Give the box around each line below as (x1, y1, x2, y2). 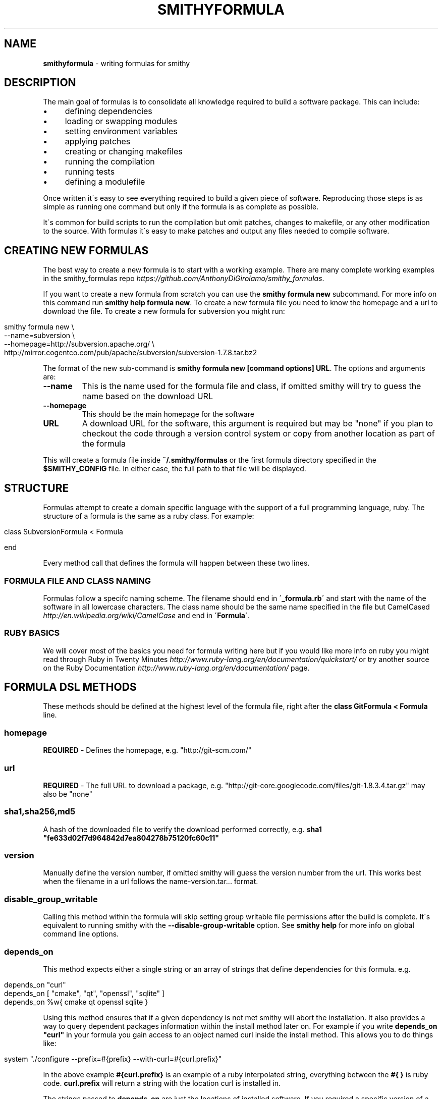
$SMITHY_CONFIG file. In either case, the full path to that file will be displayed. (43, 464, 306, 473)
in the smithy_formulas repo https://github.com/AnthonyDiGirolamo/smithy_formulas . (43, 274, 324, 283)
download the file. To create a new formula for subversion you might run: (43, 307, 285, 316)
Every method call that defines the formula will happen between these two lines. (43, 559, 310, 568)
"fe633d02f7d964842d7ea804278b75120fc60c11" (43, 833, 219, 842)
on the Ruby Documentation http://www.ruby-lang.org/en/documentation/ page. (43, 663, 310, 672)
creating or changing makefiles (65, 146, 183, 157)
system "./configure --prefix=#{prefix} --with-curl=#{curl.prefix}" (4, 1054, 222, 1063)
